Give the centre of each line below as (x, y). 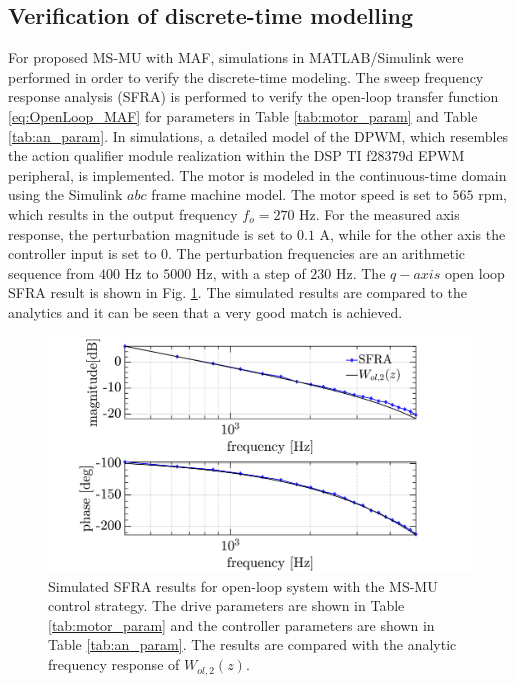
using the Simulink (65, 194)
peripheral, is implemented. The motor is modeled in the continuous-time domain (257, 174)
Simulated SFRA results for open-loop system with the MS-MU (243, 585)
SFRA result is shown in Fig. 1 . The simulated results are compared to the (237, 292)
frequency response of (114, 664)
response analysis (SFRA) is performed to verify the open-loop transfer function (253, 96)
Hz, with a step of (250, 272)
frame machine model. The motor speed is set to (299, 194)
